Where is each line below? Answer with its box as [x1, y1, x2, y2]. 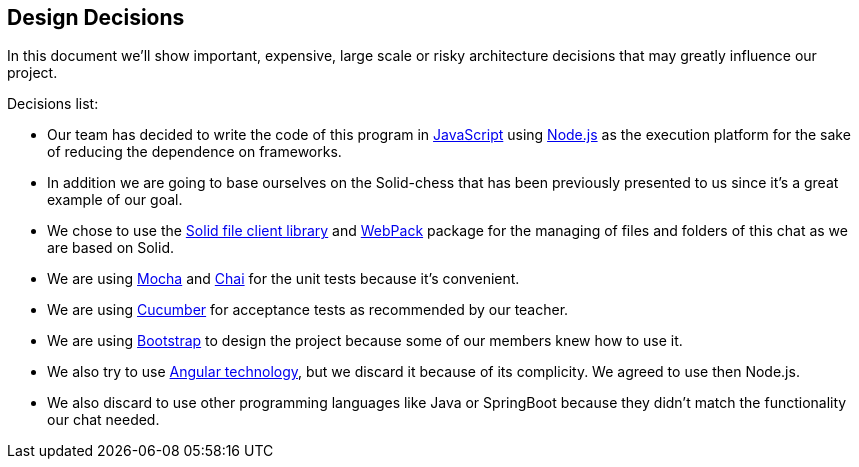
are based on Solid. [47, 239, 174, 257]
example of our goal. [47, 191, 183, 209]
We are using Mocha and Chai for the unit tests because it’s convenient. [47, 270, 520, 288]
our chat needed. [47, 411, 160, 429]
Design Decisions [7, 5, 185, 30]
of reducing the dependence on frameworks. [47, 143, 342, 161]
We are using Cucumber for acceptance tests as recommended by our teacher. [47, 301, 569, 319]
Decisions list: [7, 95, 99, 113]
